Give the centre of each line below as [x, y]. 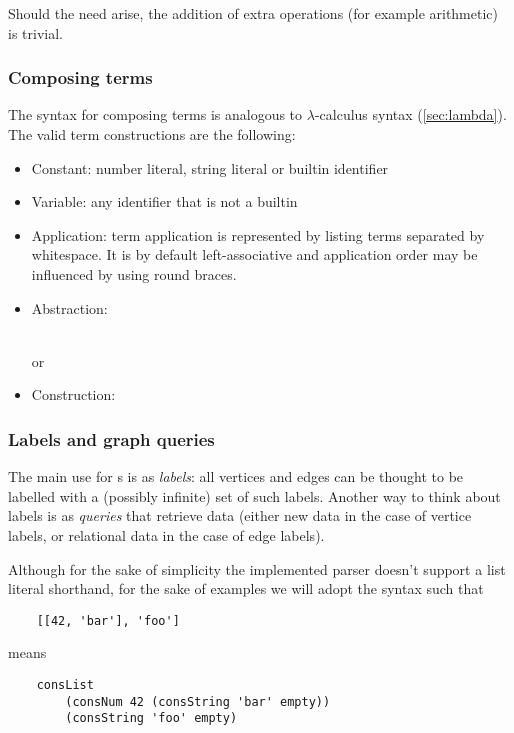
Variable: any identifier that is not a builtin [164, 201]
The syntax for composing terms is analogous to [155, 114]
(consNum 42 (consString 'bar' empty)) [198, 701]
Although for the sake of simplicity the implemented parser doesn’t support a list [257, 568]
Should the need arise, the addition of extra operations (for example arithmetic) [253, 13]
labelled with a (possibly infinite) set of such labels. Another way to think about [254, 495]
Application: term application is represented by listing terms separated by [258, 234]
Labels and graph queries [111, 438]
